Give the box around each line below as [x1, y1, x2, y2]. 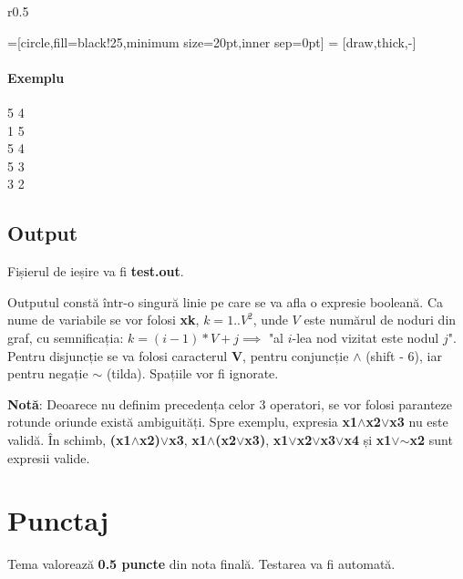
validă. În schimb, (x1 [7, 429, 131, 449]
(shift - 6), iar [365, 346, 442, 365]
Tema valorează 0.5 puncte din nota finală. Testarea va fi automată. [7, 554, 396, 574]
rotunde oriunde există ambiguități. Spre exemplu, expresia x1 [7, 412, 358, 431]
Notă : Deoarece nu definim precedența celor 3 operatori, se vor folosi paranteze [7, 394, 452, 413]
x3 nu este [389, 412, 448, 431]
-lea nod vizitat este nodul [292, 327, 439, 346]
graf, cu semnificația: [7, 327, 124, 346]
